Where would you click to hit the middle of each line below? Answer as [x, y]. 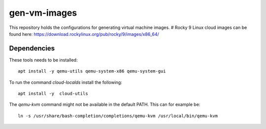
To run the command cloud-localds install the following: [66, 82]
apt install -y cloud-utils [53, 94]
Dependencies [32, 48]
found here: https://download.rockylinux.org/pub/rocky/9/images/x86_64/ [84, 34]
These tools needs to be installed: [43, 60]
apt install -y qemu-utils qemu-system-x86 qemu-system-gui [92, 71]
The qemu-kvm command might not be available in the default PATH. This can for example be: [105, 104]
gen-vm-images [43, 13]
